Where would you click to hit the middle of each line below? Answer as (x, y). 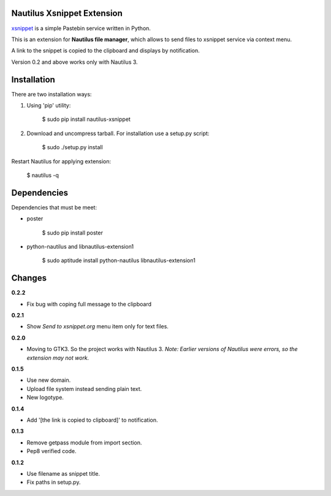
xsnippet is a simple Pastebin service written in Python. (81, 28)
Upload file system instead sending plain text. (84, 389)
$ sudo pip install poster (73, 233)
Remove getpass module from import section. (84, 443)
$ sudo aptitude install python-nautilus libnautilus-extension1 (119, 260)
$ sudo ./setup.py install (73, 147)
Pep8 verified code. (51, 451)
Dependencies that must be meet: (54, 207)
